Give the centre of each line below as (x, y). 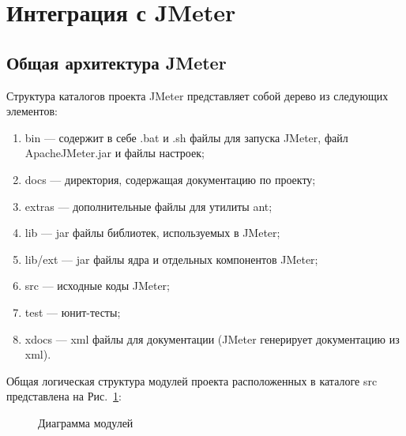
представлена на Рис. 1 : (64, 396)
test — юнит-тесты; (73, 312)
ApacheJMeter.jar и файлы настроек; (115, 153)
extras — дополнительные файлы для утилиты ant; (148, 206)
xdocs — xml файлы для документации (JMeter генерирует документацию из (212, 338)
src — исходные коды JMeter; (97, 286)
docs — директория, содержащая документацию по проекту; (170, 179)
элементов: (32, 111)
